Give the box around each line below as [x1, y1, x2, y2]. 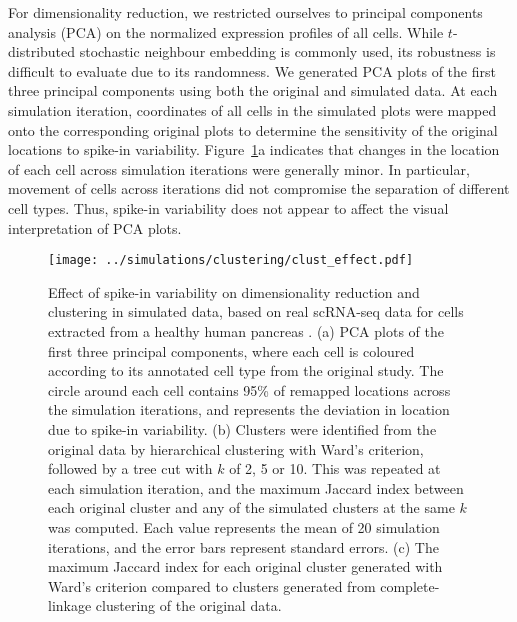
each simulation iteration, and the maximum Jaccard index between [48, 477, 464, 498]
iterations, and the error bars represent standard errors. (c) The [48, 536, 439, 557]
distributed [8, 41, 76, 62]
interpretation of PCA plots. [8, 217, 182, 238]
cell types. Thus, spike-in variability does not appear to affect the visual [8, 197, 449, 218]
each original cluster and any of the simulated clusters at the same [48, 497, 455, 518]
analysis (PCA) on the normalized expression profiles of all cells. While [8, 21, 444, 42]
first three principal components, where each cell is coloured [48, 340, 415, 361]
